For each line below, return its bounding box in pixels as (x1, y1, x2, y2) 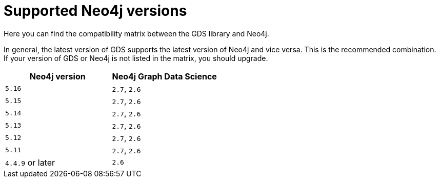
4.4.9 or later (5, 157, 55, 168)
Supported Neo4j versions (4, 2, 187, 19)
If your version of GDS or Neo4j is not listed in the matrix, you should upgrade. (4, 53, 268, 63)
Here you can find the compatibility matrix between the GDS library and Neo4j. (4, 29, 269, 38)
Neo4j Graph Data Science (112, 71, 217, 82)
